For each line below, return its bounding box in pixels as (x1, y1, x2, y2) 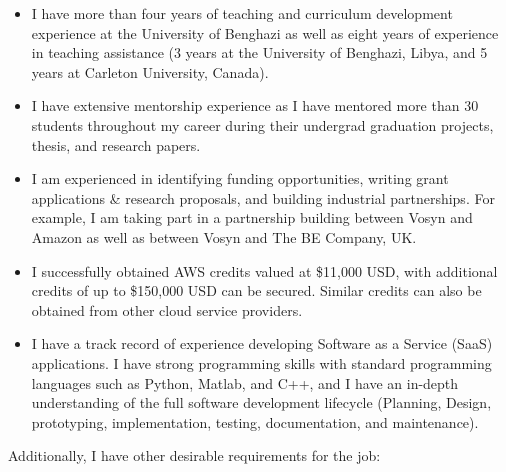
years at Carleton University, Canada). (31, 61, 269, 82)
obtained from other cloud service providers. (31, 299, 303, 320)
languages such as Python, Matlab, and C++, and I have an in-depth (31, 372, 459, 393)
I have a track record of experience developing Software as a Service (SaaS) (31, 333, 493, 354)
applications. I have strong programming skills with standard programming (31, 352, 492, 373)
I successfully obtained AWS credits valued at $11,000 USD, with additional (31, 260, 498, 281)
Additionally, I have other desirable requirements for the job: (8, 445, 381, 466)
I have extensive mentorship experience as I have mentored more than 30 (31, 95, 479, 116)
